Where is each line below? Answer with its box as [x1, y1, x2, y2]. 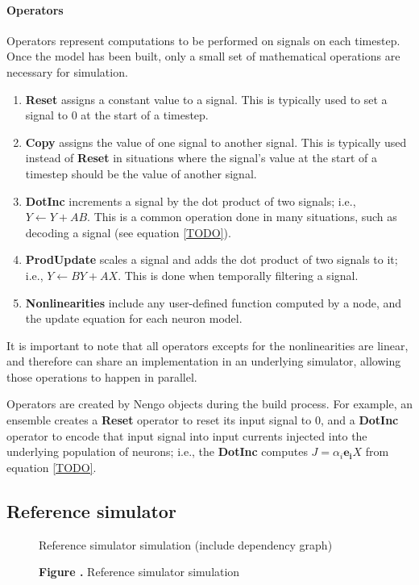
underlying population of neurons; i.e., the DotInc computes [6, 443, 308, 460]
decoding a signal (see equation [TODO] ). [25, 224, 231, 240]
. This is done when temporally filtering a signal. [118, 266, 359, 283]
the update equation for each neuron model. [25, 310, 243, 327]
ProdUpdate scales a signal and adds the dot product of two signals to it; [25, 251, 398, 268]
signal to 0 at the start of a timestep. [25, 107, 209, 123]
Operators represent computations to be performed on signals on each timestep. [6, 31, 400, 48]
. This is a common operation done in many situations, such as [87, 208, 397, 225]
